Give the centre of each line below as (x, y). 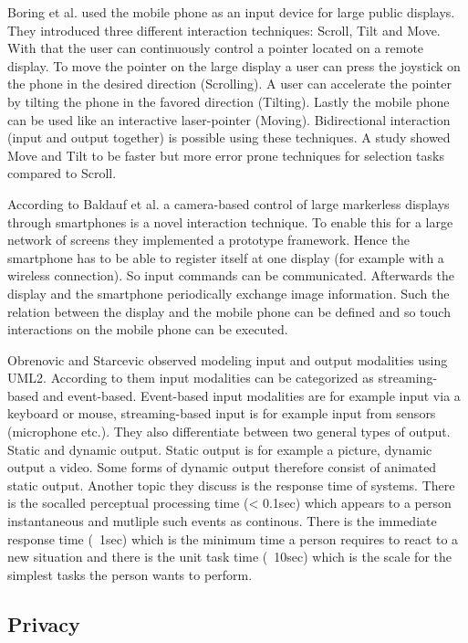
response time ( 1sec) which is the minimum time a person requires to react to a (233, 538)
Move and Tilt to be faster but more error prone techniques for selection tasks (226, 155)
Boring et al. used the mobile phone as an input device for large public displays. (231, 12)
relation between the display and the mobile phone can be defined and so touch (229, 311)
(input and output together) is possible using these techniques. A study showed (229, 137)
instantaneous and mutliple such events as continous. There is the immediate (222, 521)
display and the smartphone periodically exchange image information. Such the (229, 293)
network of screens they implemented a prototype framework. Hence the (208, 240)
